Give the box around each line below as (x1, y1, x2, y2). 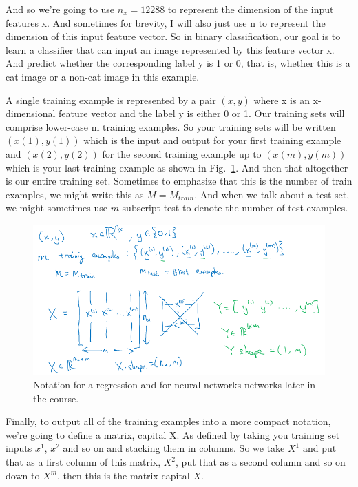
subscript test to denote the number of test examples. (122, 200, 348, 215)
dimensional (6, 106, 56, 121)
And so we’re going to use (6, 2, 115, 16)
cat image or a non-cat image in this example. (6, 69, 200, 83)
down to (6, 468, 40, 482)
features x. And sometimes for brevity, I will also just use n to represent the (6, 15, 326, 30)
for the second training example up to (102, 146, 262, 160)
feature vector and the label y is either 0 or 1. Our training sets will (59, 106, 345, 121)
